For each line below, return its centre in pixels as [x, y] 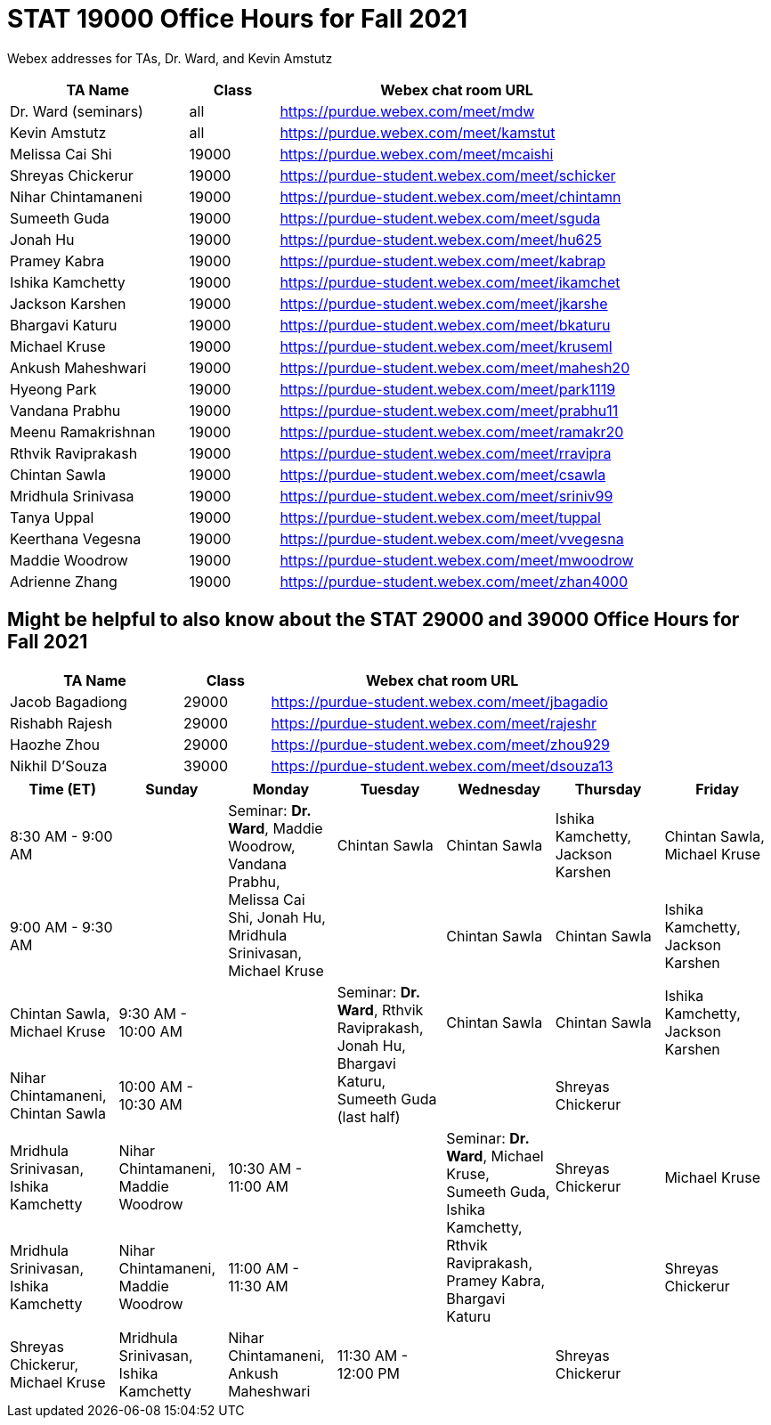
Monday [281, 789]
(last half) [369, 1116]
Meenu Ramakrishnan [83, 432]
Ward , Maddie [276, 828]
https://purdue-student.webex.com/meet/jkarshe [444, 303]
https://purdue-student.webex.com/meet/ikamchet [450, 282]
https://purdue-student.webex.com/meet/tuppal [440, 517]
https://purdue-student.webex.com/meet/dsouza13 [442, 765]
